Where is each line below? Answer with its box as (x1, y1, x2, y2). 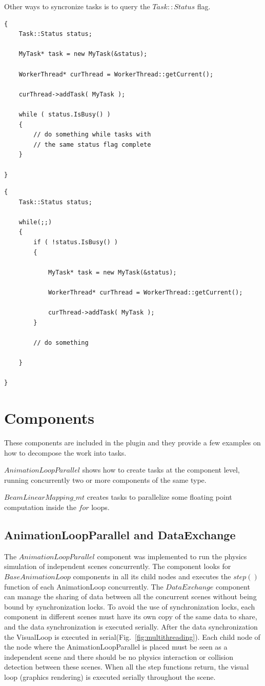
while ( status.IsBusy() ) (18, 110, 111, 118)
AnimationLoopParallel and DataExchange (4, 527, 236, 543)
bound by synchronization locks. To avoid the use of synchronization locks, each (4, 601, 255, 612)
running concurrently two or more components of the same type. (4, 474, 207, 485)
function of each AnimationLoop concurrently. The (4, 581, 164, 592)
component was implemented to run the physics (97, 551, 247, 561)
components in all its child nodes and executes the (73, 571, 231, 582)
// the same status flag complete (33, 141, 151, 148)
